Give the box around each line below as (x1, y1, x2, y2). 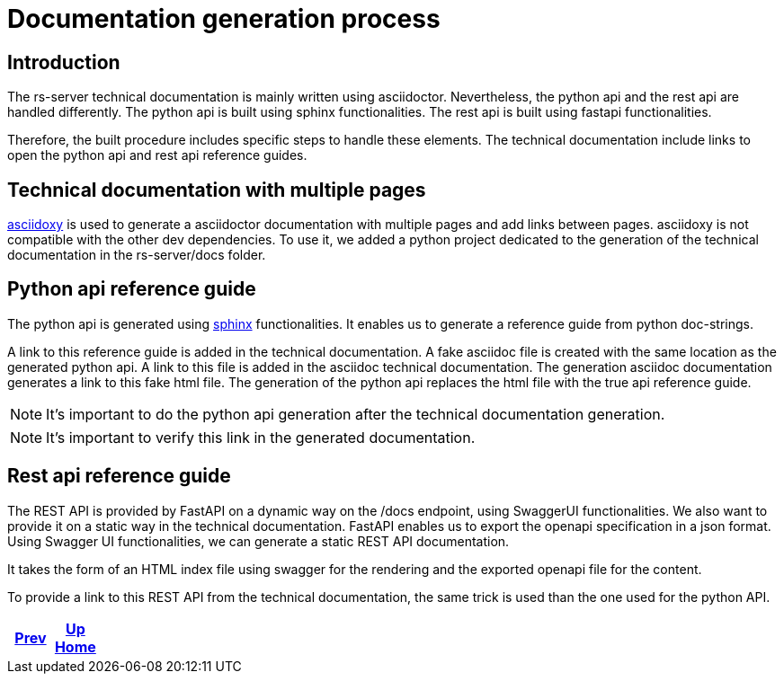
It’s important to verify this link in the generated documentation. (46, 428, 476, 447)
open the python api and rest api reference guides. (7, 147, 307, 164)
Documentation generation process (7, 4, 441, 34)
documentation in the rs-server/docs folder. (7, 247, 266, 263)
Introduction (7, 50, 120, 74)
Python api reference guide (7, 278, 256, 301)
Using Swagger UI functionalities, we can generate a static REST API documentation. (7, 533, 510, 549)
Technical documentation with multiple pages (7, 178, 426, 201)
